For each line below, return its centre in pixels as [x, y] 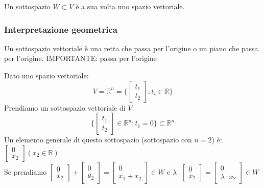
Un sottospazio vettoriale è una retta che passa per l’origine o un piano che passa [131, 48]
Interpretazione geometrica [61, 29]
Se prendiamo [26, 171]
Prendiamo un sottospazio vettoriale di [65, 107]
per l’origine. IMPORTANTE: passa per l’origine [80, 58]
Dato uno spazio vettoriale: [46, 75]
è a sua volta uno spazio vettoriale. [130, 6]
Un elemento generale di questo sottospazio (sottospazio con [98, 140]
